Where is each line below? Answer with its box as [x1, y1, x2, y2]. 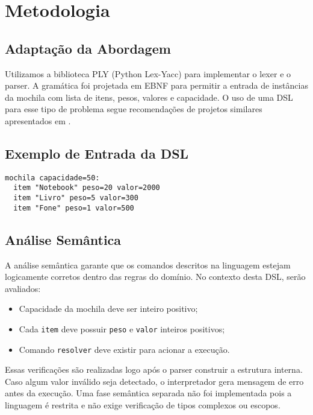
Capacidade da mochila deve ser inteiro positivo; [19, 302, 198, 315]
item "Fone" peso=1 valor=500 [13, 203, 134, 212]
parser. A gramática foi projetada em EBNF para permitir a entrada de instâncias [5, 79, 308, 92]
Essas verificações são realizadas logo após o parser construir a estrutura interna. [5, 363, 303, 376]
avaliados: [5, 282, 41, 294]
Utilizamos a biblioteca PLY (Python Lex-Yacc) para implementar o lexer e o [5, 67, 291, 80]
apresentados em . [5, 114, 71, 127]
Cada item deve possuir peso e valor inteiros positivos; [19, 322, 225, 335]
